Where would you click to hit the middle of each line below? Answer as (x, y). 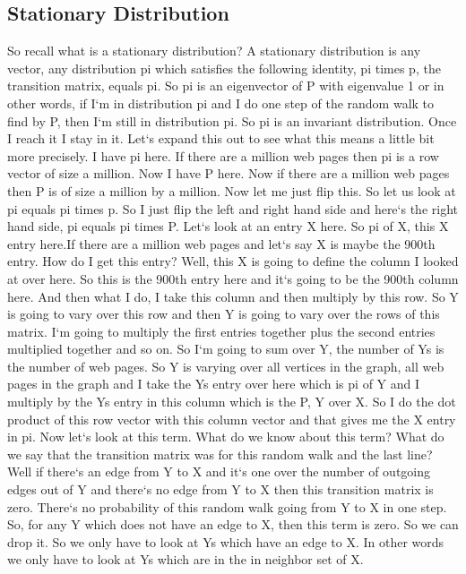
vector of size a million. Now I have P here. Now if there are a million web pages (229, 173)
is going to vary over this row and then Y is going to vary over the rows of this (224, 314)
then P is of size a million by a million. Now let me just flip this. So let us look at (232, 190)
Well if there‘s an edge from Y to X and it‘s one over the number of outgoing (219, 471)
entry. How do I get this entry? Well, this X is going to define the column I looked (233, 261)
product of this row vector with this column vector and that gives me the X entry (232, 419)
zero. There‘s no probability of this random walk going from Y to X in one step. (227, 506)
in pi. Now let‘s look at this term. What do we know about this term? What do (226, 437)
